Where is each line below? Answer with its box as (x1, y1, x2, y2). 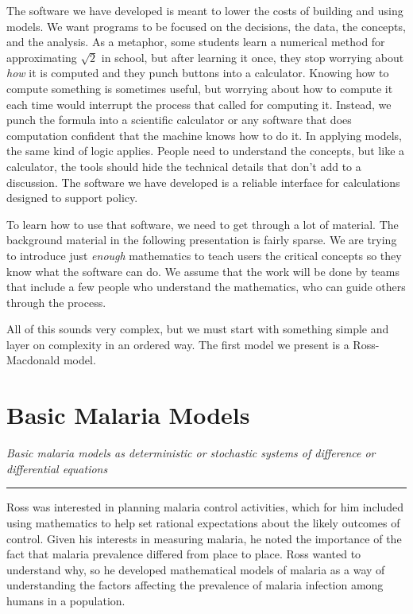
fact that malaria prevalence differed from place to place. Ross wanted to (6, 546, 361, 562)
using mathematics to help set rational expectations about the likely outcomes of (6, 514, 400, 530)
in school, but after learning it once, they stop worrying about (101, 49, 404, 65)
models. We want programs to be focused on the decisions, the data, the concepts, (6, 17, 406, 34)
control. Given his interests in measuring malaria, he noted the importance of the (6, 530, 402, 546)
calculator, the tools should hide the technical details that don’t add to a (6, 157, 361, 174)
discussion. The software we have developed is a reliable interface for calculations (6, 173, 400, 190)
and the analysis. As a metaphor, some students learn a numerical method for (6, 33, 385, 50)
